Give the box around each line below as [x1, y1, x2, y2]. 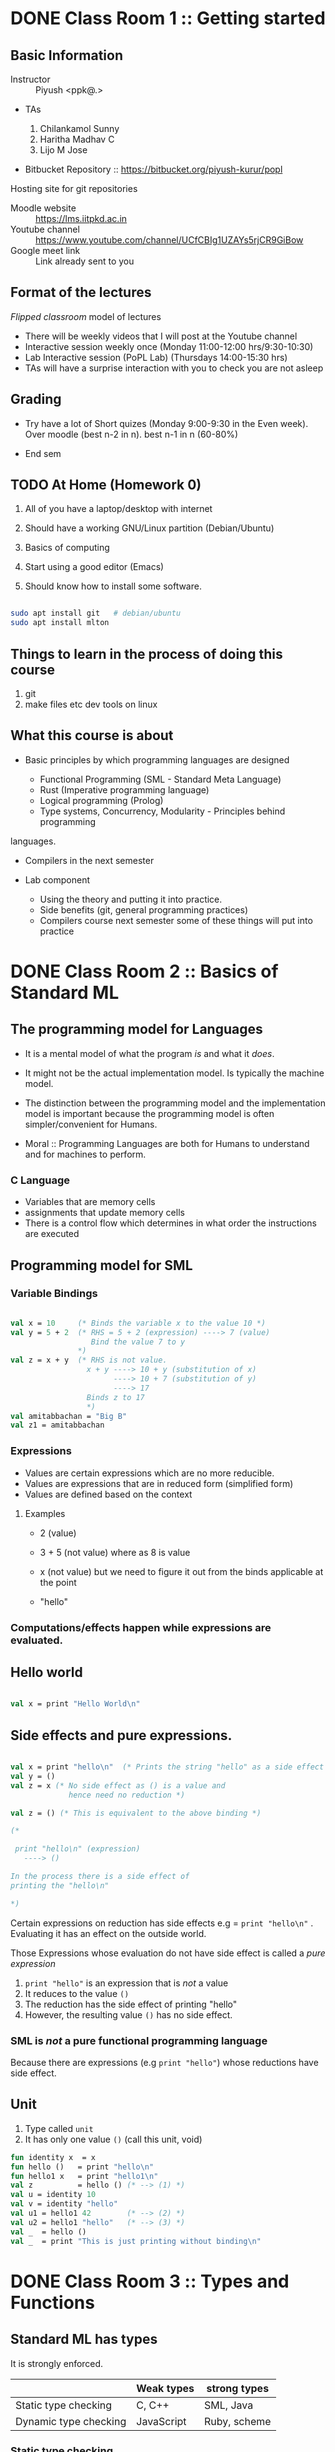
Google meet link [10, 245, 81, 256]
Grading [10, 391, 62, 408]
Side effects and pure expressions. [10, 1727, 233, 1744]
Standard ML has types [10, 2331, 158, 2348]
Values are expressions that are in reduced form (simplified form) [24, 1477, 294, 1489]
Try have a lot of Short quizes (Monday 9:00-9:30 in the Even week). [24, 417, 309, 429]
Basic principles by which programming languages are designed [24, 753, 290, 766]
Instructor [10, 73, 51, 85]
